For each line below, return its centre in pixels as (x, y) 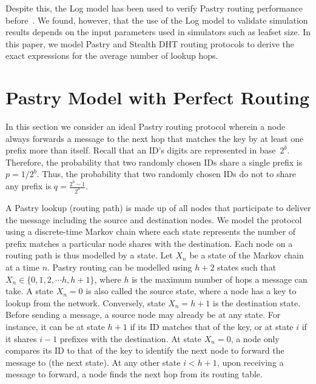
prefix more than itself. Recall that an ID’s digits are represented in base (141, 150)
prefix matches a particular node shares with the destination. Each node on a (149, 243)
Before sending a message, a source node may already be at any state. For (143, 315)
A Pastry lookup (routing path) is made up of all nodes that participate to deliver (158, 208)
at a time (22, 267)
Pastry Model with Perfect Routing (158, 97)
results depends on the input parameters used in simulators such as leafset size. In (158, 32)
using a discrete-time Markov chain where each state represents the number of (151, 231)
